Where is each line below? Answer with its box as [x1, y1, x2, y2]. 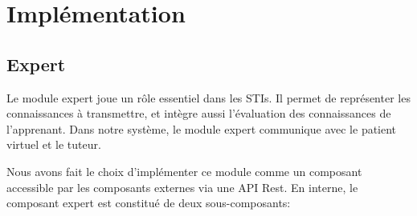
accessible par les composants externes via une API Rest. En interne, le [6, 178, 358, 195]
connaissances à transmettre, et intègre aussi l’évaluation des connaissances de [6, 105, 391, 122]
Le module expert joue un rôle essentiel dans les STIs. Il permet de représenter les [6, 89, 411, 106]
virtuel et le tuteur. [6, 136, 101, 153]
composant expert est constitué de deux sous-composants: [6, 194, 291, 211]
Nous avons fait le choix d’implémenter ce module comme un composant [6, 162, 362, 179]
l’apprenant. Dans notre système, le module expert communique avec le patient [6, 120, 397, 137]
